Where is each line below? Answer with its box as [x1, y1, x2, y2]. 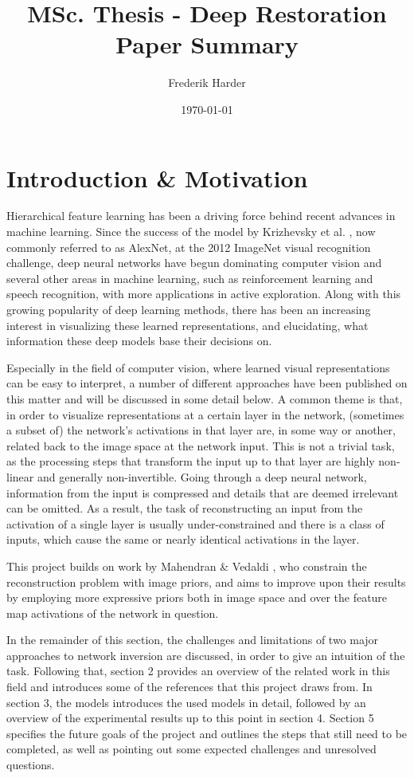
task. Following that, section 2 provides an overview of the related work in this [6, 662, 390, 679]
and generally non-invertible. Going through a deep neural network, [37, 468, 367, 485]
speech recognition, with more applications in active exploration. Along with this [6, 285, 401, 302]
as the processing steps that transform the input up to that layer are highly [6, 453, 375, 470]
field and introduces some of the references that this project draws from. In [6, 678, 373, 695]
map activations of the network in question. [6, 604, 219, 621]
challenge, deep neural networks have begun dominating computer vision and [6, 254, 382, 271]
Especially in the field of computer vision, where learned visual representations [6, 359, 390, 375]
